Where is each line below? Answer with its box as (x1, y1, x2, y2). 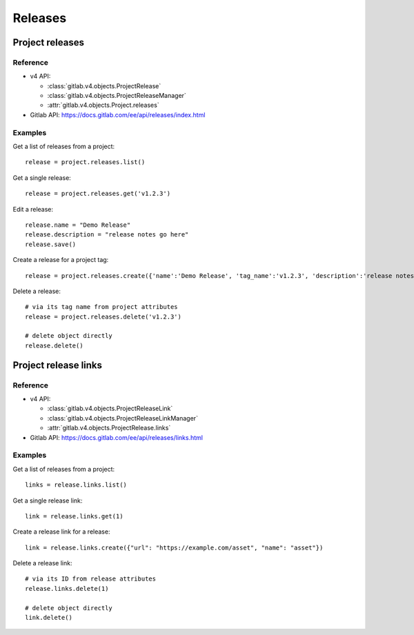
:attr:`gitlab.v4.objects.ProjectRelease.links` (47, 424, 171, 432)
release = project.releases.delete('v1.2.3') (25, 312, 182, 321)
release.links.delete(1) (25, 585, 109, 592)
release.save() (25, 240, 77, 248)
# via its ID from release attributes (25, 575, 157, 583)
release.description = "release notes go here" (25, 231, 189, 239)
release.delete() (25, 341, 83, 350)
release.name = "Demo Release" (25, 221, 131, 229)
